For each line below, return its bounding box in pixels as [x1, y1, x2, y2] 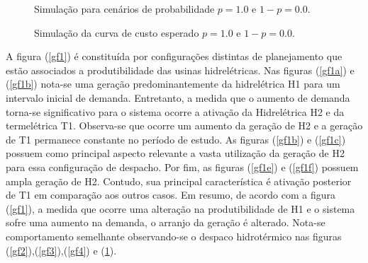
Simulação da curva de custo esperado [34, 25, 199, 40]
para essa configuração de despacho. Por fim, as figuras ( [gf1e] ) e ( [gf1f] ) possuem [6, 159, 359, 174]
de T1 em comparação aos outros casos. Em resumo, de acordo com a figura [6, 187, 336, 202]
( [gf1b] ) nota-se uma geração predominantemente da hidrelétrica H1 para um [6, 76, 340, 91]
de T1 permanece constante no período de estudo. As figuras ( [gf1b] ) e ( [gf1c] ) [6, 131, 346, 146]
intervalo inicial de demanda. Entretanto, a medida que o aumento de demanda [6, 90, 350, 105]
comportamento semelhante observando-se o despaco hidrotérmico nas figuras [6, 228, 342, 243]
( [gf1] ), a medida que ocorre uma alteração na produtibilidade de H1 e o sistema [6, 201, 355, 216]
